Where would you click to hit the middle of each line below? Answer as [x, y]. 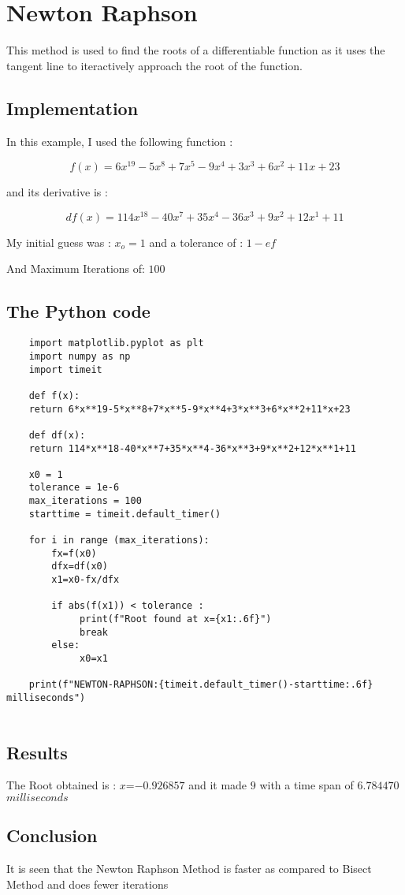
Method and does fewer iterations [87, 884]
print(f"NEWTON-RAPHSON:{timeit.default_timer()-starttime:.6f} [201, 685]
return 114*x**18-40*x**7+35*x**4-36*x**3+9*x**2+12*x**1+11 [192, 448]
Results [37, 752]
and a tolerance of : [196, 242]
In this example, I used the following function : [120, 141]
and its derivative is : [57, 192]
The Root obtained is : [61, 785]
